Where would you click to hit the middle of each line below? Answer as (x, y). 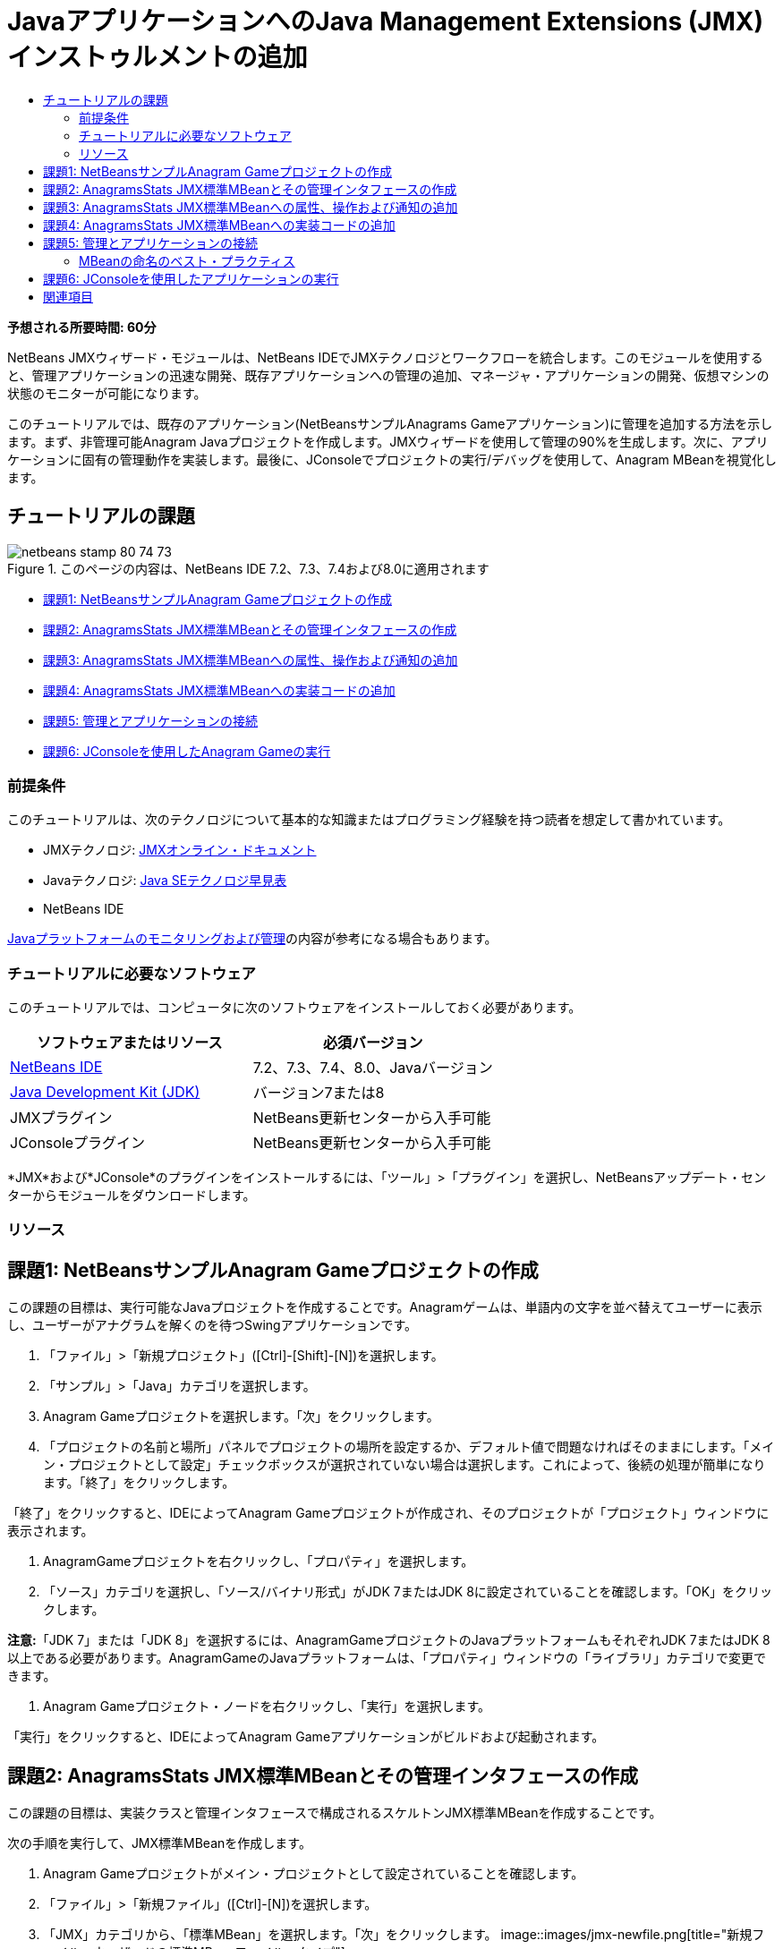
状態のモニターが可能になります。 (107, 393)
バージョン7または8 (319, 1093)
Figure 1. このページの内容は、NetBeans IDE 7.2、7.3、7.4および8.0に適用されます (248, 568)
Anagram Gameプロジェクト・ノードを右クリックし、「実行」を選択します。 (267, 1706)
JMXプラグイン (61, 1118)
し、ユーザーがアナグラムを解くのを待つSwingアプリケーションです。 (213, 1325)
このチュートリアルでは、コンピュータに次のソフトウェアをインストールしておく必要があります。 (294, 1008)
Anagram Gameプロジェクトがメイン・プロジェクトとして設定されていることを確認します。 (314, 1874)
